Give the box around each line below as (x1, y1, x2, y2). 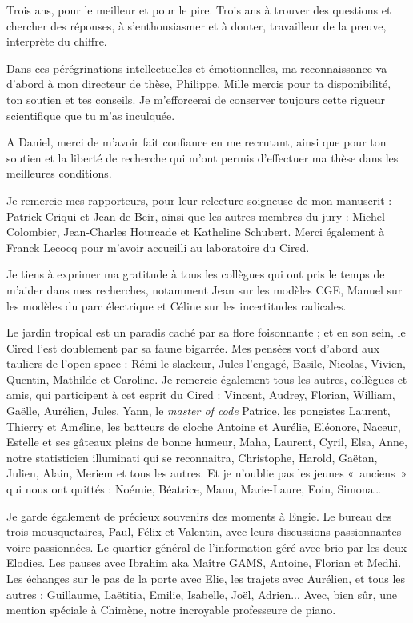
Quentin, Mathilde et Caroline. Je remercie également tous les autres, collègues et (6, 370, 407, 387)
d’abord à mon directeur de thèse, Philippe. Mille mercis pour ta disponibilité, (6, 75, 391, 92)
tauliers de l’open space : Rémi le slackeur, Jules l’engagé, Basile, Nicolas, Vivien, (6, 355, 406, 372)
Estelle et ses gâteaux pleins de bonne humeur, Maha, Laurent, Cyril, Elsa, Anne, (6, 433, 407, 450)
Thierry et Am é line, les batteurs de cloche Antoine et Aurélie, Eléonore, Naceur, (6, 417, 401, 434)
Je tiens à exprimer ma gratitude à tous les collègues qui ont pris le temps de (6, 266, 385, 282)
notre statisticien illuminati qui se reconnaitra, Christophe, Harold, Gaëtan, (6, 449, 378, 465)
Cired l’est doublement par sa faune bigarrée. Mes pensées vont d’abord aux (6, 339, 380, 356)
